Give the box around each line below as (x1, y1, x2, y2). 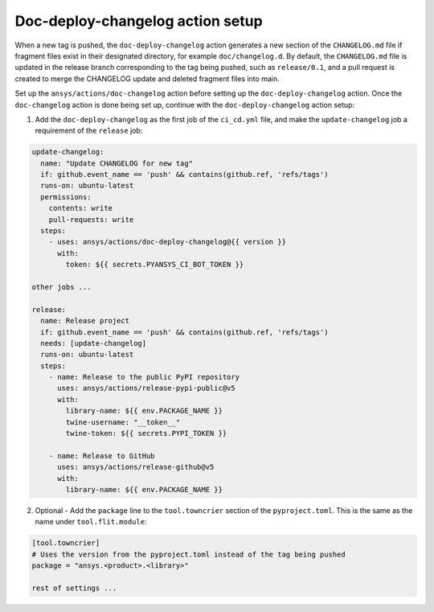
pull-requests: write (48, 215, 134, 224)
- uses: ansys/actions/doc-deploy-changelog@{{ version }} (48, 237, 287, 247)
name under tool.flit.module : (35, 517, 147, 527)
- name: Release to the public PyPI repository (48, 372, 240, 382)
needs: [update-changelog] (40, 339, 147, 347)
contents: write (48, 203, 113, 213)
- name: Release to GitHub (48, 451, 156, 460)
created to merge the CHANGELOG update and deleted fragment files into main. (14, 73, 280, 84)
